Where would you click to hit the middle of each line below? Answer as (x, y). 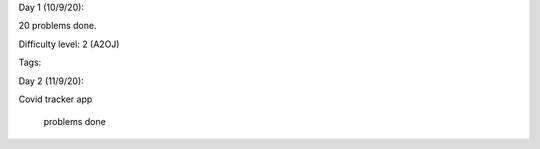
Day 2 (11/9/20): (51, 81)
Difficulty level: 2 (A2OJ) (69, 44)
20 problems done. (57, 26)
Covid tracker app (55, 99)
